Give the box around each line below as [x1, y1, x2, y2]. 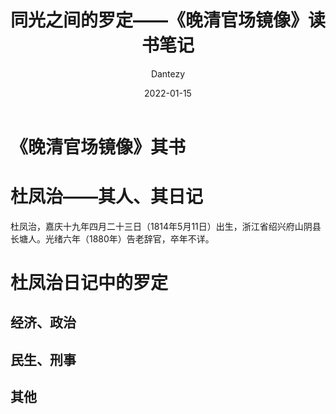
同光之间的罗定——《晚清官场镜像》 [10, 9, 309, 32]
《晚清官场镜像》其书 [10, 136, 187, 158]
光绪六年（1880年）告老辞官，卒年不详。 [44, 232, 215, 245]
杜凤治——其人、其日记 [10, 186, 204, 208]
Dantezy [150, 67, 186, 80]
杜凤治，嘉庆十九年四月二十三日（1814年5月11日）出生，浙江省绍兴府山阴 [10, 220, 313, 232]
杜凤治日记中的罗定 [10, 272, 169, 295]
